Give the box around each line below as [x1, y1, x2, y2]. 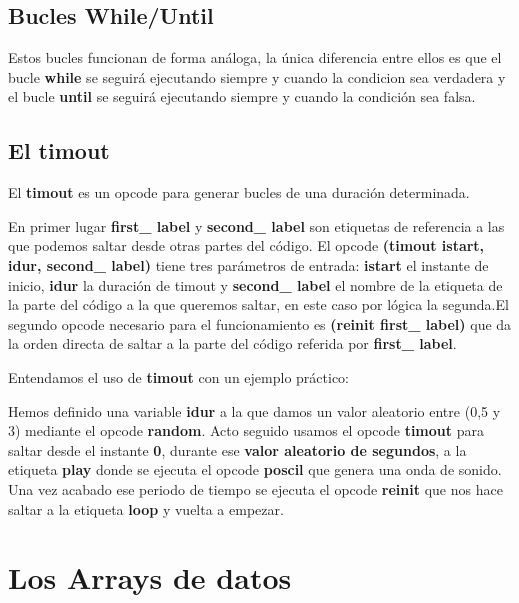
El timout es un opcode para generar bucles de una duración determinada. [8, 182, 470, 203]
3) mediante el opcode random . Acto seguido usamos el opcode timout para [8, 420, 484, 441]
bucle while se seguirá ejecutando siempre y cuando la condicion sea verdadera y [8, 66, 506, 87]
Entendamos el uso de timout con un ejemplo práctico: [8, 366, 349, 387]
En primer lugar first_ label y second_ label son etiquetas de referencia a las [8, 215, 505, 236]
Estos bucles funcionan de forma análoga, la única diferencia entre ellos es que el [8, 47, 502, 68]
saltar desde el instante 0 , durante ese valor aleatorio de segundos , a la [8, 439, 467, 460]
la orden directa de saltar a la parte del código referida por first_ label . [8, 333, 457, 354]
